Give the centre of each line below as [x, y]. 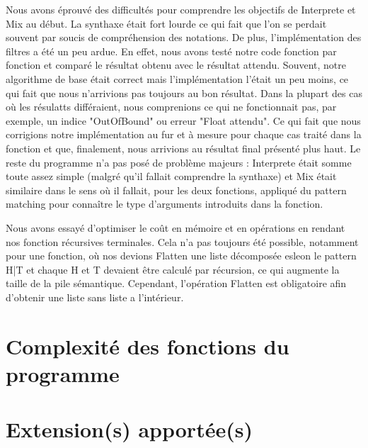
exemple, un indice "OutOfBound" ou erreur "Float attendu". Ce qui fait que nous [183, 120]
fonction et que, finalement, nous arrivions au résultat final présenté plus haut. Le [183, 148]
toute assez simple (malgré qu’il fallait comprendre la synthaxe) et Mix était [171, 176]
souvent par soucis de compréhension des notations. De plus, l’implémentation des [184, 37]
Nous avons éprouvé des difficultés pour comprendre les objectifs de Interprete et [181, 9]
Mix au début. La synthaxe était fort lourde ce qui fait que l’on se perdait [166, 23]
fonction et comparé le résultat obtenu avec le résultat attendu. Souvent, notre [176, 65]
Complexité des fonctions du [148, 346]
